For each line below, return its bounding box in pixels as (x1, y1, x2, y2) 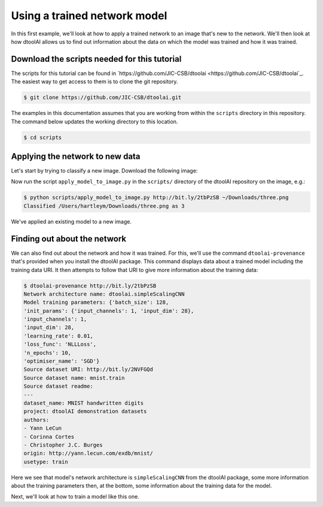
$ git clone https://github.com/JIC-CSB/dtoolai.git (23, 94, 182, 101)
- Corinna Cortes (23, 433, 75, 440)
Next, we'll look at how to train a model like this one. (11, 493, 140, 500)
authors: (23, 417, 50, 423)
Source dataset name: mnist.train (23, 375, 125, 381)
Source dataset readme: (23, 383, 94, 390)
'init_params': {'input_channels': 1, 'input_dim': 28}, (23, 307, 194, 314)
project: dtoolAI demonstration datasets (23, 408, 147, 415)
